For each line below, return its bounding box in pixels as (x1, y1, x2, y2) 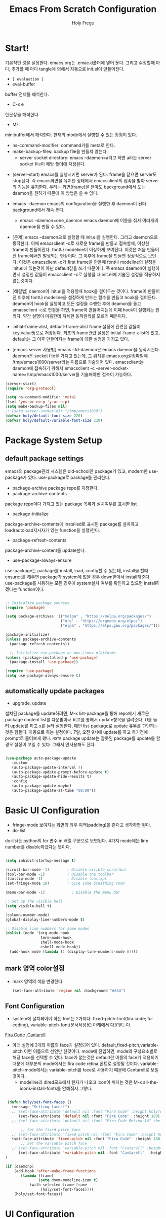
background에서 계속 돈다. (12, 207, 65, 213)
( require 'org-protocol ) (5, 386, 56, 391)
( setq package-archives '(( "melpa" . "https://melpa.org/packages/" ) (5, 614, 152, 619)
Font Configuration (5, 1002, 65, 1010)
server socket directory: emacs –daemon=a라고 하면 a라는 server (19, 154, 152, 160)
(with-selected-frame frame (29, 1182, 87, 1188)
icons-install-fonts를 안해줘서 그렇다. (19, 1085, 93, 1091)
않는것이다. (12, 277, 34, 284)
